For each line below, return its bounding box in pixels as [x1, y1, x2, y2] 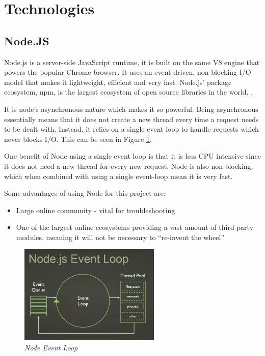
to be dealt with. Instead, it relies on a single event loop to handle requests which [4, 124, 259, 134]
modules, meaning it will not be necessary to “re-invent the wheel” [16, 231, 225, 242]
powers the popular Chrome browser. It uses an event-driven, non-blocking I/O [4, 67, 251, 77]
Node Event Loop [24, 342, 78, 352]
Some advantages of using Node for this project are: [4, 188, 166, 198]
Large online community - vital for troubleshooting [16, 204, 175, 215]
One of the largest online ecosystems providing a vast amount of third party [16, 222, 254, 232]
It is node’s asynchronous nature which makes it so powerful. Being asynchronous [4, 103, 258, 114]
